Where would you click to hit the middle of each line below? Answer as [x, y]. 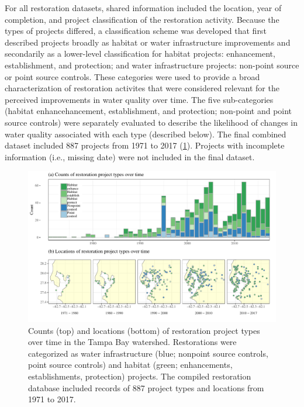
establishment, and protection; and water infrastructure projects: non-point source [152, 65]
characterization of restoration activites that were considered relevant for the [142, 88]
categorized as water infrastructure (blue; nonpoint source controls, [148, 353]
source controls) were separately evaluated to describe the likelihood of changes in [151, 122]
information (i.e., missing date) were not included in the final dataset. [130, 156]
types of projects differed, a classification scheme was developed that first [136, 31]
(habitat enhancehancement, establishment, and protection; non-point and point [148, 111]
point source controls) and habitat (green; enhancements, [130, 365]
